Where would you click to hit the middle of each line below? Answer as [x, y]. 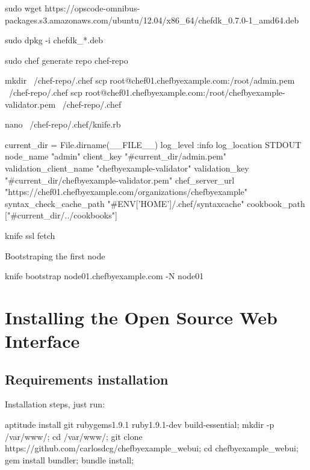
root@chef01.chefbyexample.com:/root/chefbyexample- [185, 92]
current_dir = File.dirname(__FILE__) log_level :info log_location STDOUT [153, 144]
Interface [42, 341]
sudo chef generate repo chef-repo [67, 60]
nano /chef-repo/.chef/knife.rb [63, 124]
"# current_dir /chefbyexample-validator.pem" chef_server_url [120, 180]
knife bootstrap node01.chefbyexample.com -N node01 [104, 276]
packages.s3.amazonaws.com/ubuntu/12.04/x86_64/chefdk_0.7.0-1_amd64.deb [152, 20]
